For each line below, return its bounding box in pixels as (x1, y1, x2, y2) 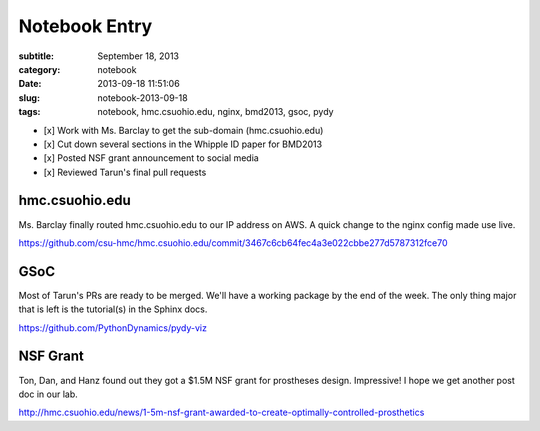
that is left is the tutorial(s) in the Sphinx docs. (18, 303, 208, 315)
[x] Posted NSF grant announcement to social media (43, 152, 259, 164)
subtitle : (18, 50, 55, 62)
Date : (18, 78, 42, 90)
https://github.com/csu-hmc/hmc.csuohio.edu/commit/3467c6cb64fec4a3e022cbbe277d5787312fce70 (18, 236, 448, 249)
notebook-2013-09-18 (97, 91, 189, 104)
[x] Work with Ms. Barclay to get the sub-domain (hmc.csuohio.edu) (43, 124, 324, 136)
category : (18, 63, 61, 75)
